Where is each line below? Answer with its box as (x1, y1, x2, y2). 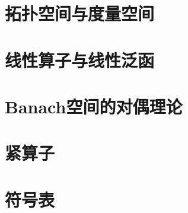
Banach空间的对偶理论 (5, 94, 183, 118)
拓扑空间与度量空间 (5, 1, 155, 26)
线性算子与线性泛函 (5, 47, 155, 72)
